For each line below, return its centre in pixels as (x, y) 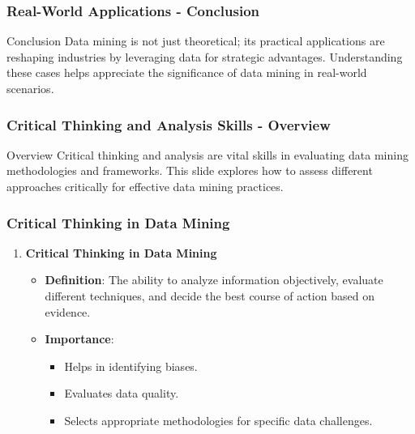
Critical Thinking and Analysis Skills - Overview (169, 124)
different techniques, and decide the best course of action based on (210, 296)
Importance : (79, 339)
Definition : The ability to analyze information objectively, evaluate (214, 280)
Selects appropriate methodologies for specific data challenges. (218, 420)
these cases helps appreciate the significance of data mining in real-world (187, 72)
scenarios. (30, 88)
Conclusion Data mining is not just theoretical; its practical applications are (196, 41)
